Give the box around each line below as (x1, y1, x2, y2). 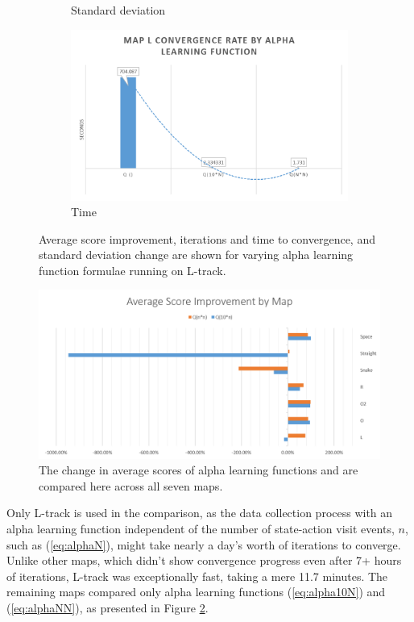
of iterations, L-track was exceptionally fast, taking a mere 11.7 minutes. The (6, 567, 388, 584)
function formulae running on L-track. (39, 261, 226, 278)
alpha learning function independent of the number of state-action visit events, (6, 520, 395, 536)
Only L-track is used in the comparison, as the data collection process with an (6, 504, 393, 521)
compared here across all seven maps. (39, 477, 223, 494)
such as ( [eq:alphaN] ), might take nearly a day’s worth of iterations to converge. (6, 536, 401, 553)
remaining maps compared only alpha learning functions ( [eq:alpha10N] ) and (6, 583, 386, 600)
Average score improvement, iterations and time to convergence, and (39, 230, 375, 247)
